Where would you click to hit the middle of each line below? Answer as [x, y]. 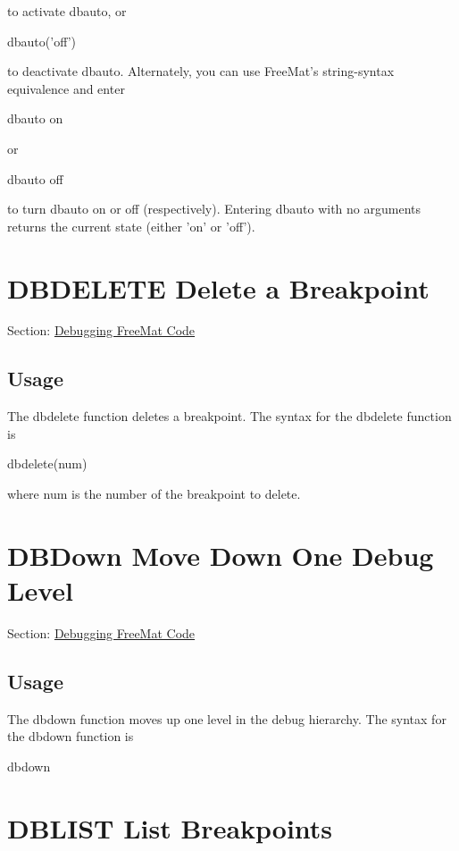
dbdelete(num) [47, 463]
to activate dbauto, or [67, 11]
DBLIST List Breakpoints [170, 827]
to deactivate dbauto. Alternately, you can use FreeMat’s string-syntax [201, 71]
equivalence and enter [66, 88]
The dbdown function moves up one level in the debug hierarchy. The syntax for [227, 718]
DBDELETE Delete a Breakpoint [218, 287]
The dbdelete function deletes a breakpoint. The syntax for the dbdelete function [229, 416]
